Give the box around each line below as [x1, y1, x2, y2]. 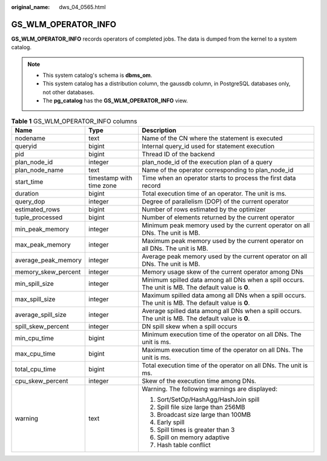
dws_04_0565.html [59, 4, 106, 10]
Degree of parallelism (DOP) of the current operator [141, 197, 289, 206]
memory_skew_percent [15, 268, 81, 276]
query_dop [15, 197, 45, 206]
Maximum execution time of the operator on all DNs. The [141, 346, 303, 354]
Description [141, 126, 177, 134]
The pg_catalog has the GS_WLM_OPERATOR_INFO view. [42, 97, 188, 104]
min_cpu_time [15, 334, 54, 342]
